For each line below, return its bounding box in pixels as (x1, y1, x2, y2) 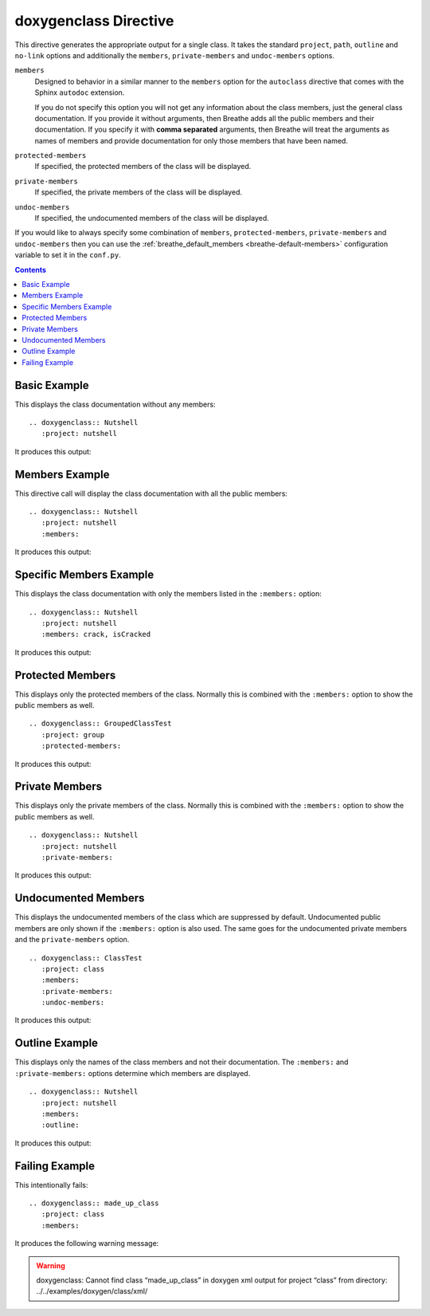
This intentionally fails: (14, 1180, 88, 1189)
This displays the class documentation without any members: (14, 399, 216, 409)
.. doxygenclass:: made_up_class (29, 1199, 159, 1208)
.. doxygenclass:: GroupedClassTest (29, 719, 172, 729)
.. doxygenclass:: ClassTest (29, 953, 143, 962)
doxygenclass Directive (14, 12, 174, 29)
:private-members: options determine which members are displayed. (14, 1068, 251, 1078)
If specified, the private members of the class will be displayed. (34, 187, 243, 197)
